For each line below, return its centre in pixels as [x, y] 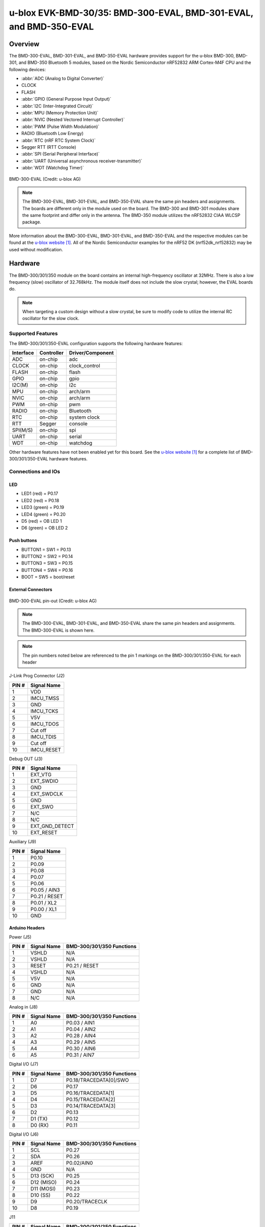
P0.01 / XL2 [43, 903]
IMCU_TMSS [45, 698]
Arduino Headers [27, 928]
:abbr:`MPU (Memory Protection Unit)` [60, 112]
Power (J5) [20, 937]
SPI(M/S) [22, 430]
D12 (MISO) [43, 1182]
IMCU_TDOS [44, 724]
